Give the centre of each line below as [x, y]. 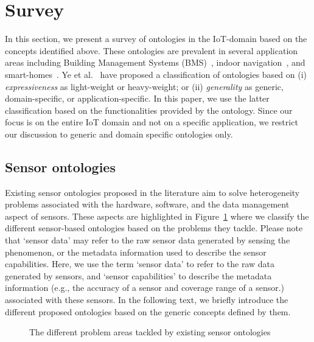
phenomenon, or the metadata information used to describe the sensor [136, 252]
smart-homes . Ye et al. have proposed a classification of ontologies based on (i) [156, 74]
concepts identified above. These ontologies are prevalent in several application [152, 50]
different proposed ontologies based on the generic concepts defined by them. [148, 311]
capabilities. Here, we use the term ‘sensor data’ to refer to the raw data [140, 264]
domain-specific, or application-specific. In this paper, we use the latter [137, 98]
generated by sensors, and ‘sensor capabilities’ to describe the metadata [138, 275]
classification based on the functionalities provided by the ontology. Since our [149, 110]
